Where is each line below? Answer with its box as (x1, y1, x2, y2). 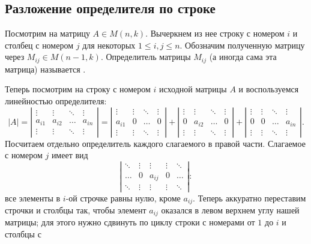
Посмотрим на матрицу (5, 27, 90, 40)
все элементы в (5, 191, 61, 204)
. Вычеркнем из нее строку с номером (145, 27, 285, 40)
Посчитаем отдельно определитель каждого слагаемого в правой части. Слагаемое (5, 137, 306, 149)
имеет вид (51, 149, 88, 161)
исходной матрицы (159, 83, 227, 95)
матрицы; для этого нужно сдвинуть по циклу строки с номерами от (5, 216, 255, 228)
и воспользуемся (238, 83, 299, 95)
